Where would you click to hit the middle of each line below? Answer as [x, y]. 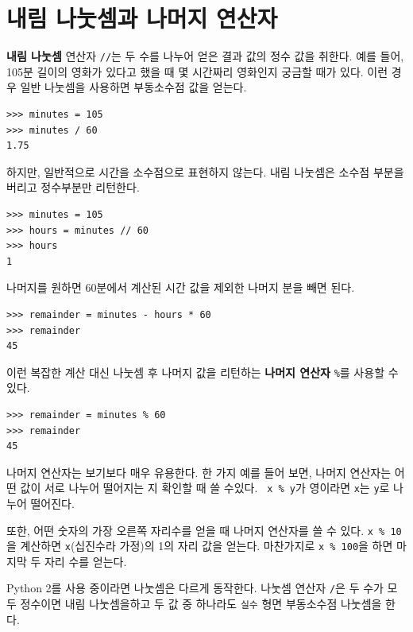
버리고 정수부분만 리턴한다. [73, 187]
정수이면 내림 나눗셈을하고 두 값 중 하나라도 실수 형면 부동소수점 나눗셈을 [201, 604]
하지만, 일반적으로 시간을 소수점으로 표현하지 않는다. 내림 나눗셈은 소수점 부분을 [205, 171]
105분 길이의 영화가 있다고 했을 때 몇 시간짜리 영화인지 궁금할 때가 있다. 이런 [197, 71]
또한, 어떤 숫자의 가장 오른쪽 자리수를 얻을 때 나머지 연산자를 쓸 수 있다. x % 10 [204, 530]
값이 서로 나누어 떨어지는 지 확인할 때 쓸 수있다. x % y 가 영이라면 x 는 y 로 [205, 488]
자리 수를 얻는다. [85, 561]
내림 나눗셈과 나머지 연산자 [142, 18]
